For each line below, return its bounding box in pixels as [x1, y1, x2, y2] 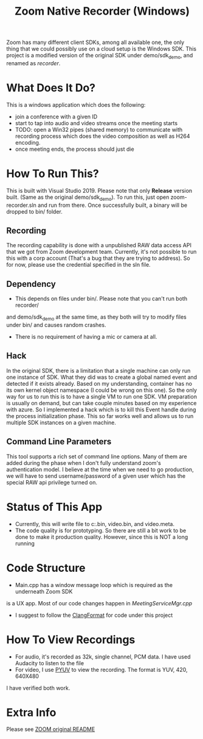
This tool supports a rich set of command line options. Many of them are [6, 453, 187, 460]
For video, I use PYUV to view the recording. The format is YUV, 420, [15, 666, 188, 673]
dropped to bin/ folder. [6, 207, 63, 215]
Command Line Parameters [6, 436, 112, 447]
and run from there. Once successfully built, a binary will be [37, 201, 187, 209]
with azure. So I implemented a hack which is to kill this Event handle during [6, 406, 196, 413]
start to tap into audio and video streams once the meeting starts [15, 119, 178, 126]
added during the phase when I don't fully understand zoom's [6, 459, 161, 466]
